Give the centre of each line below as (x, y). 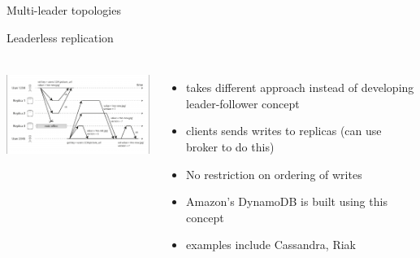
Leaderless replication (60, 37)
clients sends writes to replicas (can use (284, 131)
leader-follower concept (243, 103)
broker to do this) (230, 146)
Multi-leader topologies (64, 10)
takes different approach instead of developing (300, 87)
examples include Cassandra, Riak (271, 245)
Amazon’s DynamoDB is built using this (287, 201)
